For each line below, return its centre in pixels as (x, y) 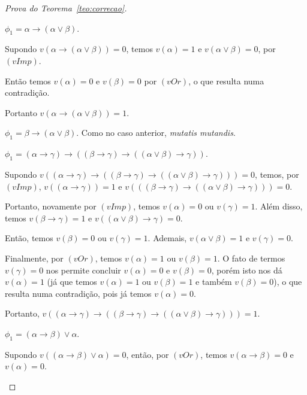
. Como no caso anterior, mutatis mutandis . (156, 133)
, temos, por (277, 174)
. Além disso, (279, 206)
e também (214, 282)
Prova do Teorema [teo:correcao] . (66, 8)
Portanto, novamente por (51, 206)
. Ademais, (167, 238)
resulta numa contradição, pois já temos (78, 293)
